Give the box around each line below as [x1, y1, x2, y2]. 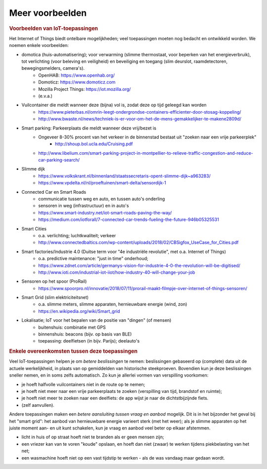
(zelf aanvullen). [21, 402, 54, 408]
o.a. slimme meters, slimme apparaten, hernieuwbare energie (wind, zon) [38, 301, 187, 307]
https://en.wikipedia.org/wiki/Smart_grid [38, 308, 121, 314]
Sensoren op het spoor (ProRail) [21, 278, 87, 284]
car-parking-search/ [38, 157, 80, 163]
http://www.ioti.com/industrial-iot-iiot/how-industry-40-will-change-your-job [38, 269, 195, 275]
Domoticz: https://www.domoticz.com [38, 79, 116, 85]
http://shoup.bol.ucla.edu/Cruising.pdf [55, 141, 133, 147]
